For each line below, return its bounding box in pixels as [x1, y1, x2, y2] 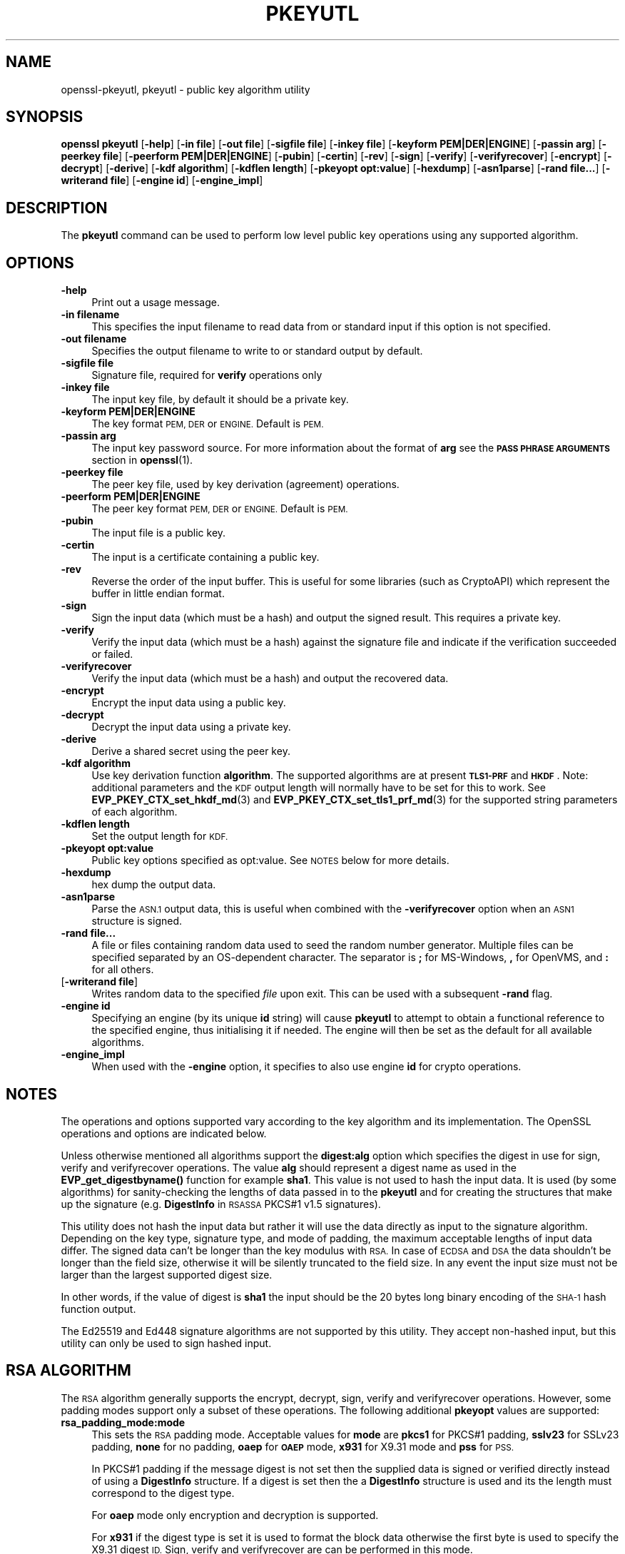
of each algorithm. [91, 806, 178, 818]
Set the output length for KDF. [91, 830, 228, 843]
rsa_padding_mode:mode [61, 1416, 186, 1428]
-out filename [61, 332, 127, 345]
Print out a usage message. [91, 296, 220, 309]
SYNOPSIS [6, 108, 83, 126]
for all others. [91, 963, 154, 976]
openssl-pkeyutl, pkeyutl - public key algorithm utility [61, 83, 310, 96]
